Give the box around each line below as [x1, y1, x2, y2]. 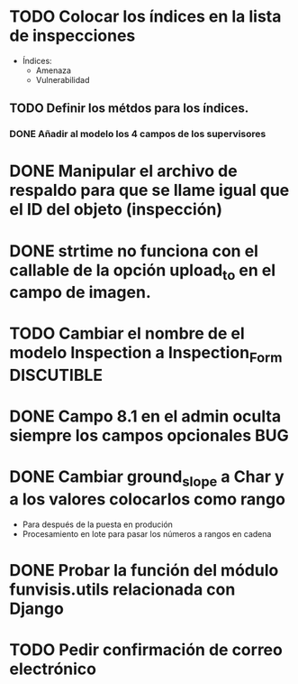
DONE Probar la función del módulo [9, 559, 279, 580]
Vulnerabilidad [35, 74, 90, 85]
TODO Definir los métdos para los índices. [9, 101, 249, 116]
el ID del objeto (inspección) [9, 199, 223, 220]
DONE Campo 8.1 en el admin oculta [9, 406, 282, 427]
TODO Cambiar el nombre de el [9, 323, 245, 344]
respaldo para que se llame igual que [9, 180, 290, 200]
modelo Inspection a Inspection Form [9, 343, 283, 366]
